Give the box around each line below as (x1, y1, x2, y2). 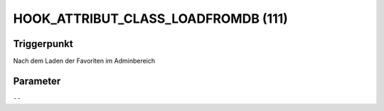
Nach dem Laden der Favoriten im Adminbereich (13, 57, 156, 65)
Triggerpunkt (13, 38, 74, 50)
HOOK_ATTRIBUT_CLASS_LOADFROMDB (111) (13, 11, 288, 26)
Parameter (13, 75, 61, 87)
